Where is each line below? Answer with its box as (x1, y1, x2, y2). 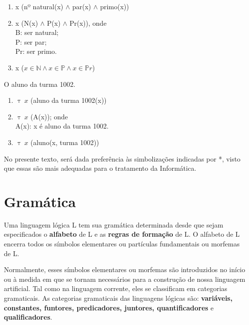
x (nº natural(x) (15, 1, 64, 11)
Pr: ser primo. (15, 46, 57, 56)
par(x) (72, 1, 91, 11)
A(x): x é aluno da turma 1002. (15, 121, 109, 131)
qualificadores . (4, 312, 52, 322)
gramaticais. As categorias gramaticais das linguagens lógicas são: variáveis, (4, 293, 232, 303)
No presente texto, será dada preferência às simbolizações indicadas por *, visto (4, 153, 241, 163)
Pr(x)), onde (69, 17, 107, 28)
